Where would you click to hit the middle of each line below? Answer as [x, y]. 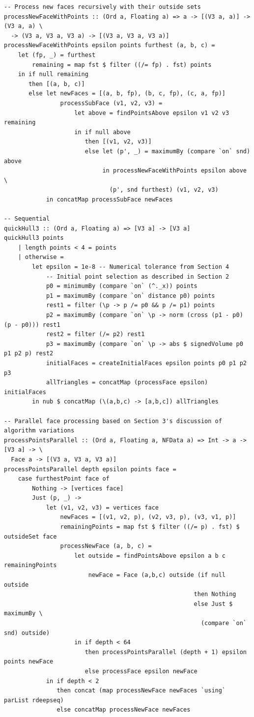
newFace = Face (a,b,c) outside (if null [157, 575]
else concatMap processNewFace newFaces [124, 710]
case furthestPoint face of [64, 479]
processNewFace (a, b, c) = [106, 546]
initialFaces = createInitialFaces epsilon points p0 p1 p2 [146, 363]
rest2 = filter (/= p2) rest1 [95, 334]
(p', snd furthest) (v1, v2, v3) [164, 190]
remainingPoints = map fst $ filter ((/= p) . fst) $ [150, 527]
